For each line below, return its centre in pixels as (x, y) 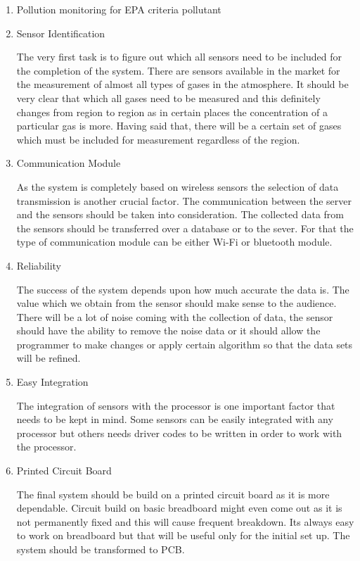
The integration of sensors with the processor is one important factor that (176, 405)
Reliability (39, 265)
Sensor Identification (61, 33)
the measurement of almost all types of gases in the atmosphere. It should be (182, 84)
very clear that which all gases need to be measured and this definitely (168, 97)
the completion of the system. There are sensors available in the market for (178, 70)
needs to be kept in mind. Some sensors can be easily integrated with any (175, 419)
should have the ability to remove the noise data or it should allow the (168, 330)
